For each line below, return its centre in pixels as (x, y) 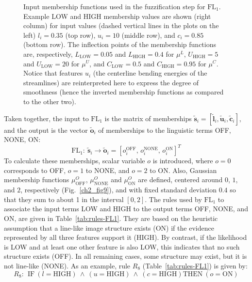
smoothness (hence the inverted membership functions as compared (124, 92)
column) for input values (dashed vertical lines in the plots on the (121, 25)
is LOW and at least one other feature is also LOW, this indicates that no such (122, 246)
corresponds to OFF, (35, 170)
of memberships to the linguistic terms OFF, (165, 130)
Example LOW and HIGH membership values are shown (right (117, 16)
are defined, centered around (180, 180)
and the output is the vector (46, 130)
